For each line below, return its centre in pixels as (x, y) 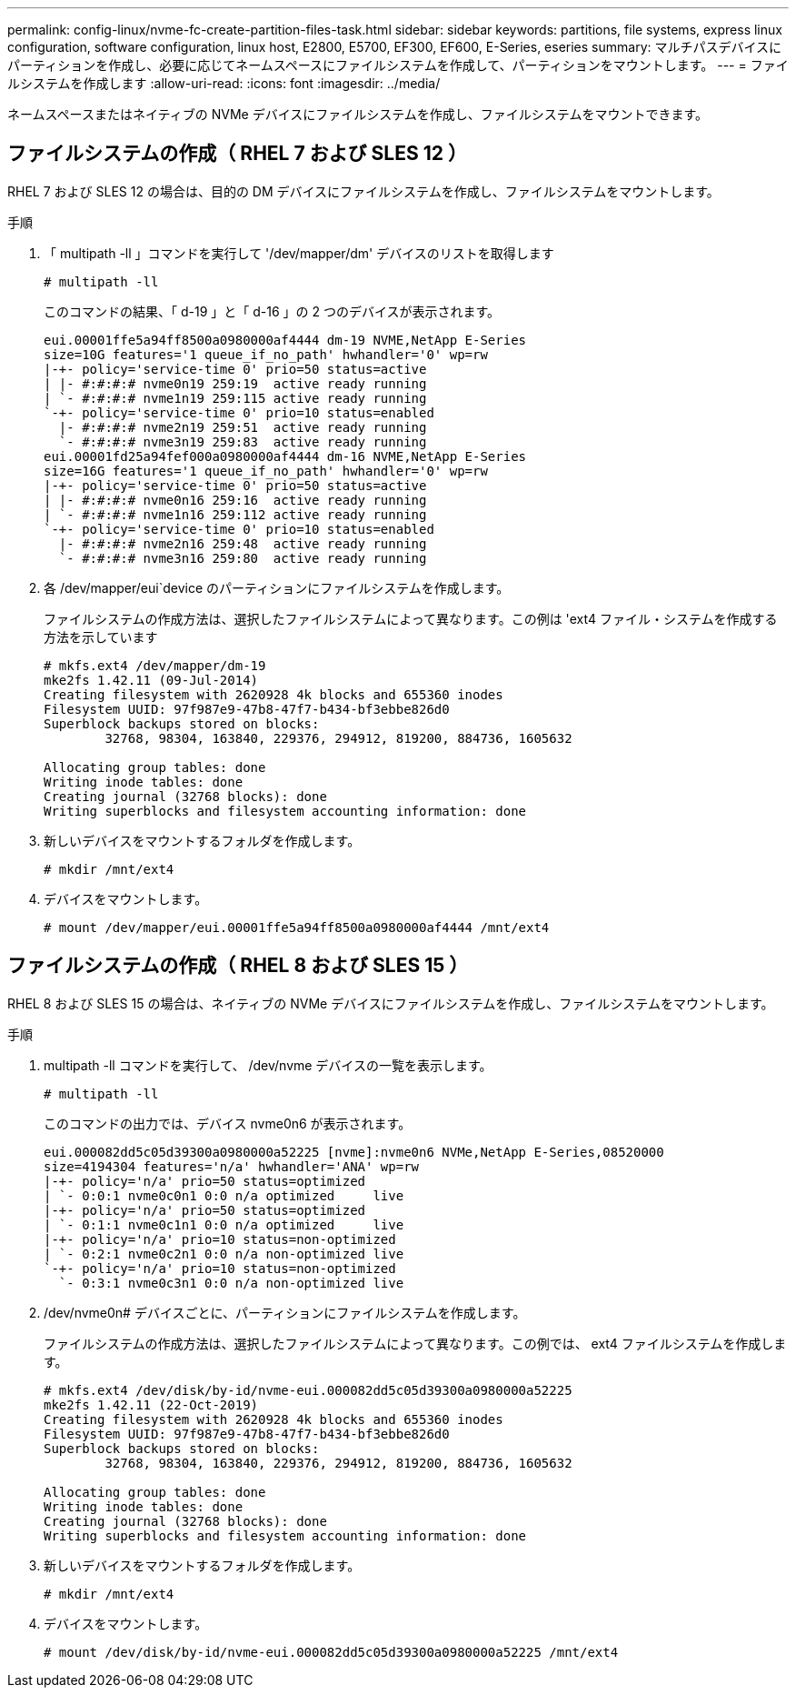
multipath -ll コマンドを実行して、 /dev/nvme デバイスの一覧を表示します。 (268, 1065)
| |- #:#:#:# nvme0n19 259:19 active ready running (235, 383)
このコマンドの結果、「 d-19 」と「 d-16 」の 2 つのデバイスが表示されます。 (272, 311)
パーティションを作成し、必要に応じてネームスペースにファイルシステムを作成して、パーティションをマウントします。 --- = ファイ (398, 65)
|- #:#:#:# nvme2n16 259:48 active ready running (243, 543)
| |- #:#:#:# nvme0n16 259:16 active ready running (235, 500)
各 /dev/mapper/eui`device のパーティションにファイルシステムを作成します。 (277, 587)
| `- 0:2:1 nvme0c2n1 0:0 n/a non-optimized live (224, 1254)
